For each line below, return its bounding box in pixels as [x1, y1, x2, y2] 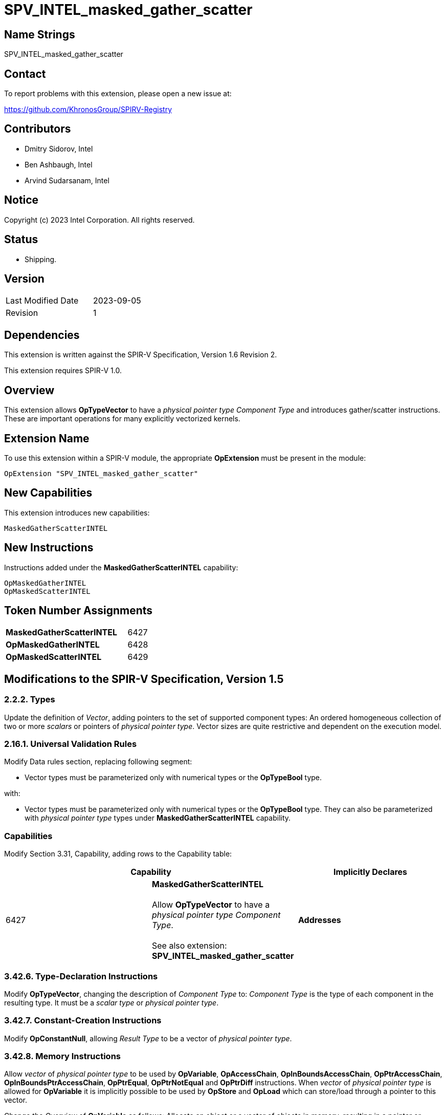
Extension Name [4, 432, 90, 445]
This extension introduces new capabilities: [4, 508, 150, 517]
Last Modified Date [6, 295, 79, 306]
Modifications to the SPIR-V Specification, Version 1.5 [4, 672, 284, 685]
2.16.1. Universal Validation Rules [4, 739, 137, 749]
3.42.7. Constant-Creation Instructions [4, 1015, 162, 1026]
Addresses [298, 915, 341, 926]
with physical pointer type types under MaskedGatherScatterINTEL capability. [25, 813, 291, 823]
